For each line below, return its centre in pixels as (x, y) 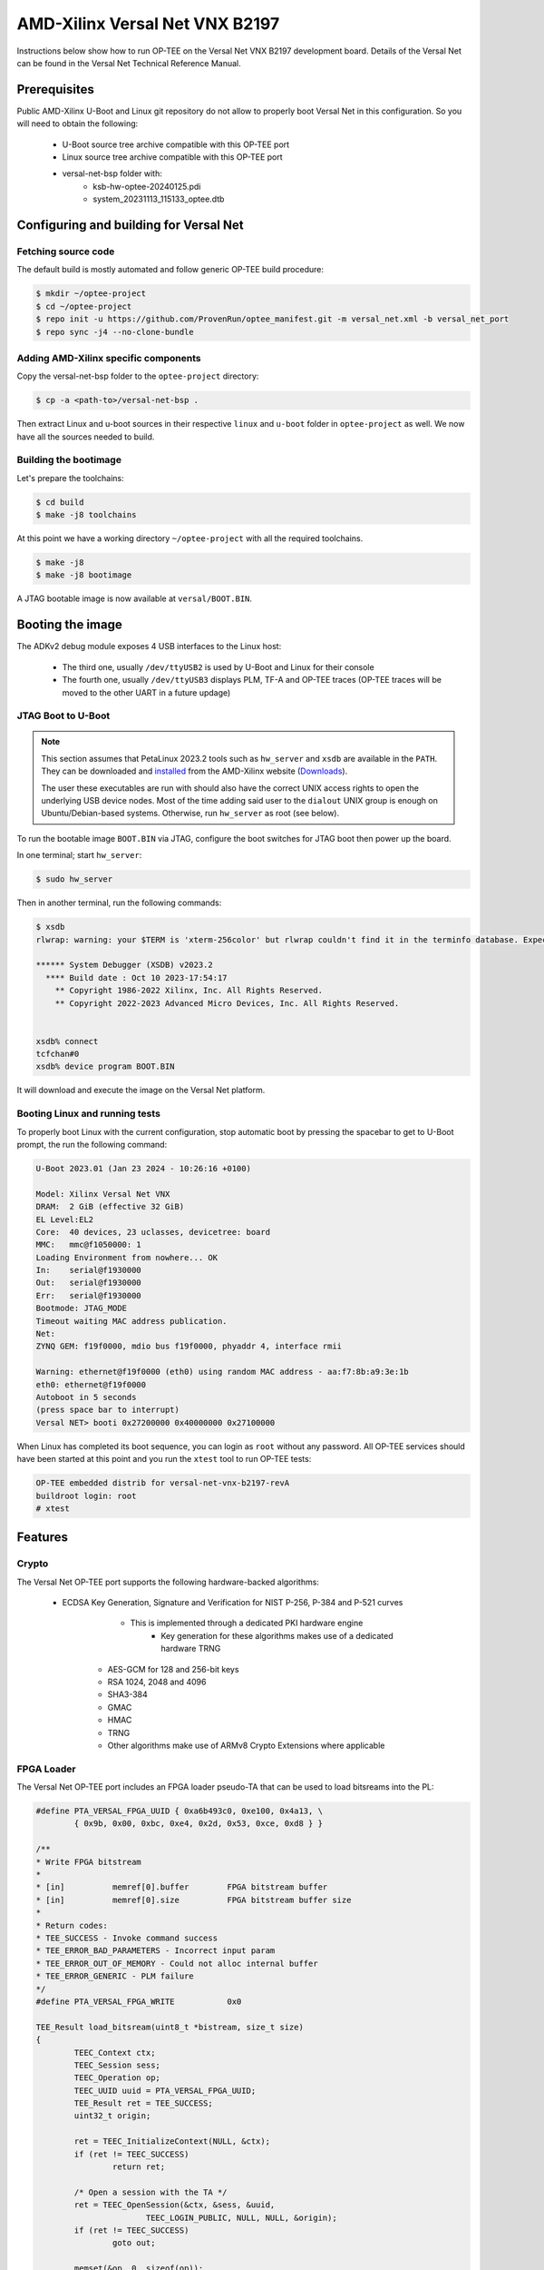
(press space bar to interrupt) (108, 1410)
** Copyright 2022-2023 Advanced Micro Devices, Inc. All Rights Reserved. (227, 1003)
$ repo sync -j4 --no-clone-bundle (115, 332)
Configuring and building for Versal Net (130, 225)
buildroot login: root (86, 1495)
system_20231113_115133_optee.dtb (159, 199)
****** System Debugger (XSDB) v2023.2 (124, 965)
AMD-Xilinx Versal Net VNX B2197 (148, 24)
